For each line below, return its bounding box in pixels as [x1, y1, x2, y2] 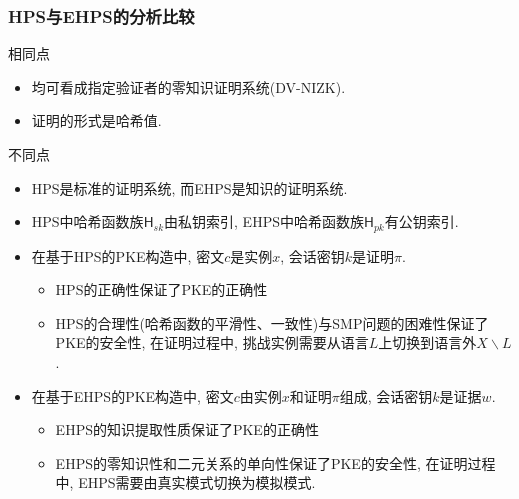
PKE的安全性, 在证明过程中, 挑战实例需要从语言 [55, 332, 369, 353]
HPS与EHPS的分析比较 [8, 3, 195, 28]
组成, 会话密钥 [339, 385, 433, 406]
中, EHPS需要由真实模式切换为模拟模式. [55, 472, 316, 493]
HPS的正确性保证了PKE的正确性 [55, 279, 268, 300]
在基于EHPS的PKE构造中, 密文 [31, 385, 234, 406]
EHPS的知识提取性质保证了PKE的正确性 [55, 419, 319, 440]
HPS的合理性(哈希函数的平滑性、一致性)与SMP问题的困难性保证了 [55, 312, 489, 333]
